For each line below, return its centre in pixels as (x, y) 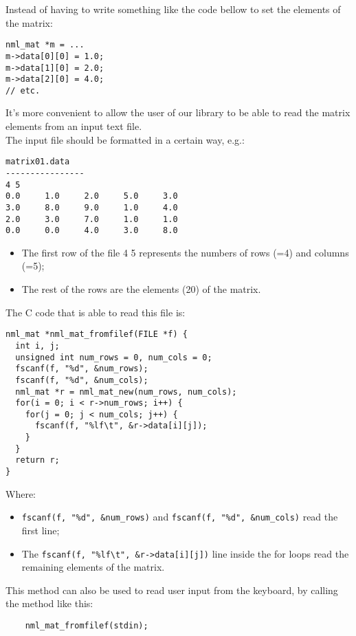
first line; (41, 530)
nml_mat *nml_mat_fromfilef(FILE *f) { (97, 335)
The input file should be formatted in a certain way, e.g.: (125, 139)
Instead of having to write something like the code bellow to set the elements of (173, 9)
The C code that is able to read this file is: (96, 312)
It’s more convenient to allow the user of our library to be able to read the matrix (178, 112)
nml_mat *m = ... (45, 45)
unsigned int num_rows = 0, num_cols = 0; (114, 357)
